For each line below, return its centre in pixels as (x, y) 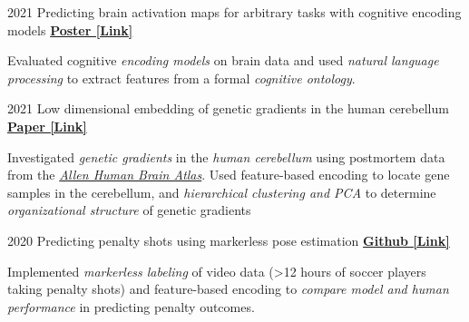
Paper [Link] (47, 126)
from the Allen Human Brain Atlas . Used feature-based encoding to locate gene (229, 175)
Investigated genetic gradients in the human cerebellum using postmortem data (226, 156)
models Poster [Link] (70, 29)
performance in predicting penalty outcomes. (131, 306)
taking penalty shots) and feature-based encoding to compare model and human (228, 289)
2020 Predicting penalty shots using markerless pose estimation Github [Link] (229, 240)
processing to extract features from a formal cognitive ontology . (181, 78)
